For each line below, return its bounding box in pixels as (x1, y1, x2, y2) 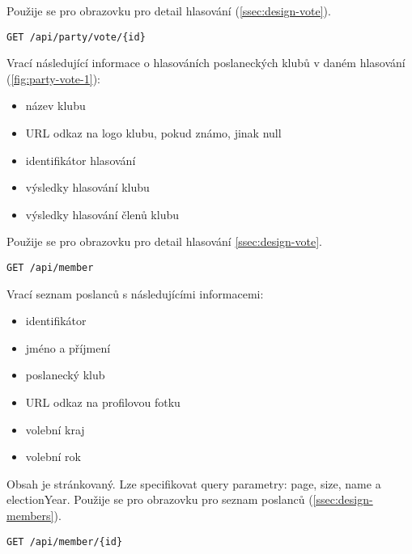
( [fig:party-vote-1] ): (6, 70, 100, 87)
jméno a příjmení (25, 339, 111, 356)
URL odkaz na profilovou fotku (25, 394, 181, 411)
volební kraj (25, 421, 85, 438)
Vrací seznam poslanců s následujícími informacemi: (6, 285, 264, 302)
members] (6, 507, 54, 523)
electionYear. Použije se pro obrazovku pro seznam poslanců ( (6, 491, 313, 508)
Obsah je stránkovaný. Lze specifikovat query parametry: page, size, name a (6, 475, 381, 492)
